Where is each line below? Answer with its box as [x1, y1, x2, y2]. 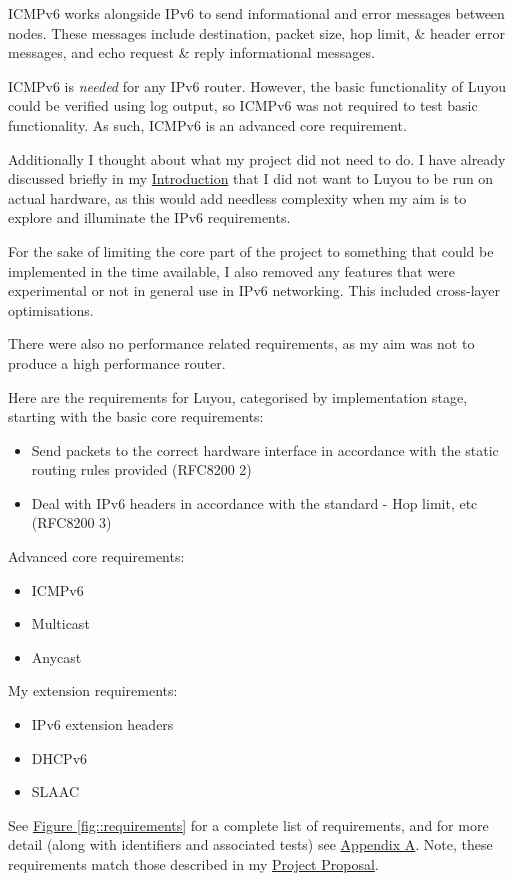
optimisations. [8, 299, 94, 320]
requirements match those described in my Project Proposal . [8, 854, 379, 874]
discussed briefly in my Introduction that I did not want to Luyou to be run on [8, 168, 494, 189]
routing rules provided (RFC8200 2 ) [31, 459, 252, 480]
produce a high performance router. [8, 352, 226, 373]
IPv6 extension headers [31, 714, 174, 735]
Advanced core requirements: [8, 546, 185, 567]
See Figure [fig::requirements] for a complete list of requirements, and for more [8, 814, 489, 835]
